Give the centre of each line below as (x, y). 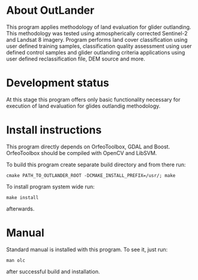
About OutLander (50, 10)
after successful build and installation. (53, 271)
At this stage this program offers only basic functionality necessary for (93, 99)
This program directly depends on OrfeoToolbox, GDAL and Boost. (88, 147)
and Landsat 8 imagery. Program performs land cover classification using (97, 39)
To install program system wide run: (50, 187)
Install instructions (54, 130)
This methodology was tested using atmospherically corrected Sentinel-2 (97, 33)
